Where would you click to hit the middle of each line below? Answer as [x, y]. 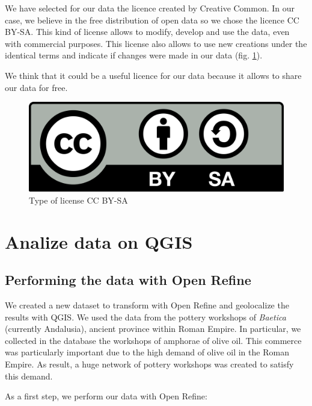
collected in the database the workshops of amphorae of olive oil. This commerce [153, 340]
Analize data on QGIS [99, 241]
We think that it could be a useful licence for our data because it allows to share [153, 75]
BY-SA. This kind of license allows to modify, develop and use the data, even [147, 32]
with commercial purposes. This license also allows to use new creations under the [156, 43]
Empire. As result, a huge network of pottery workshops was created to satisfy [149, 364]
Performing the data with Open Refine [128, 280]
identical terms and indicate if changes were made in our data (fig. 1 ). [134, 55]
